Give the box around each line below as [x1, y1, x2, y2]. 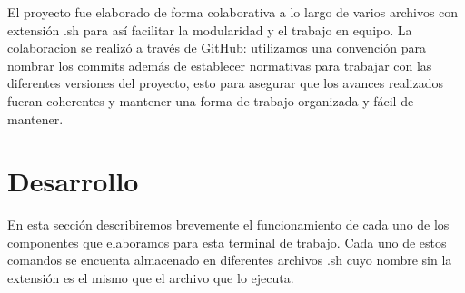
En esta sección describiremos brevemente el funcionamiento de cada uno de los [7, 215, 450, 234]
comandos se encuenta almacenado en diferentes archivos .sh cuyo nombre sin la [7, 250, 452, 269]
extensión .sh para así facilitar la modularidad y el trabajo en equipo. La [7, 20, 412, 39]
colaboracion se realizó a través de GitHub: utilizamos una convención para [7, 38, 426, 57]
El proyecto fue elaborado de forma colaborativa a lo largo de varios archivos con [7, 3, 459, 21]
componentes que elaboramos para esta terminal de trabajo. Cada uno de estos [7, 232, 447, 251]
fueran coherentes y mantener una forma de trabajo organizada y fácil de [7, 91, 414, 110]
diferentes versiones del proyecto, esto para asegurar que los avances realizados [7, 73, 443, 93]
